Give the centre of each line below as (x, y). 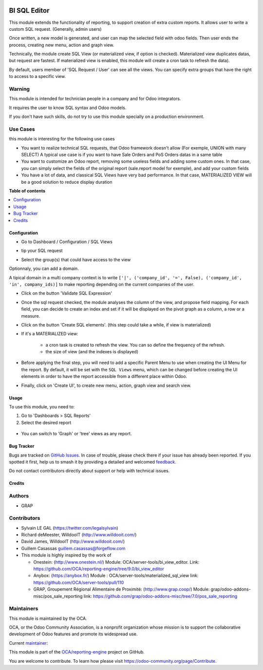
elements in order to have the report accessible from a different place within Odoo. (104, 376)
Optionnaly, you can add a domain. (44, 268)
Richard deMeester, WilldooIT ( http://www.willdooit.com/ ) (79, 535)
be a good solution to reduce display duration (67, 182)
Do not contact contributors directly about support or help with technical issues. (89, 471)
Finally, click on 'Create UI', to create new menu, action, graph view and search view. (106, 385)
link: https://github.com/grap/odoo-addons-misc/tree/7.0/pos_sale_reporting (160, 596)
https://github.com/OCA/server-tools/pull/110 (79, 582)
